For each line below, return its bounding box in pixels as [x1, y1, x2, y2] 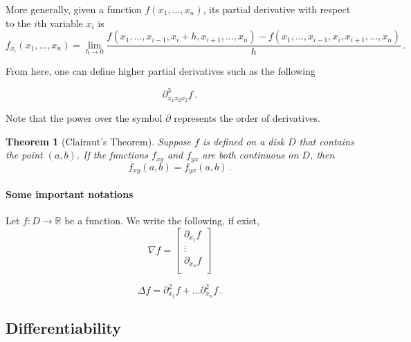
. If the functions [76, 147, 148, 162]
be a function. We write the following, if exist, [64, 213, 259, 228]
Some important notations [6, 186, 134, 201]
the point [6, 147, 43, 162]
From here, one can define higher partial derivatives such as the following [6, 64, 316, 78]
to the [6, 15, 31, 30]
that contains [299, 134, 354, 148]
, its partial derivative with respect [203, 2, 351, 16]
